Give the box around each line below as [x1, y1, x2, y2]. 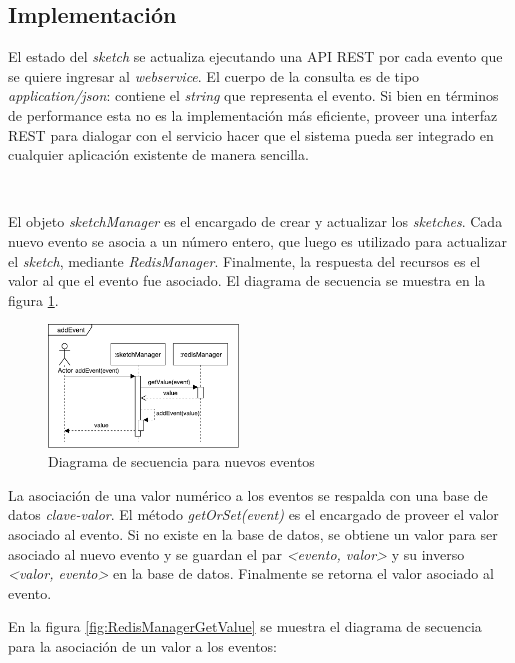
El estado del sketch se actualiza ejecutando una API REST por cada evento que [8, 46, 503, 67]
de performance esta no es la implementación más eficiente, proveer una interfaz [8, 104, 498, 125]
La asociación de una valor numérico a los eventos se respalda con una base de [8, 484, 488, 505]
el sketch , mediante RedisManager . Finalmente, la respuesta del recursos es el [8, 250, 481, 271]
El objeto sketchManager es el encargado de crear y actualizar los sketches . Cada [8, 211, 503, 232]
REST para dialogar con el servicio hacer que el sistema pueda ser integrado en [8, 124, 494, 145]
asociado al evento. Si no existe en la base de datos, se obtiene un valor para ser [8, 523, 498, 544]
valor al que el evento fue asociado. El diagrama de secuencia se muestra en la [8, 270, 486, 291]
